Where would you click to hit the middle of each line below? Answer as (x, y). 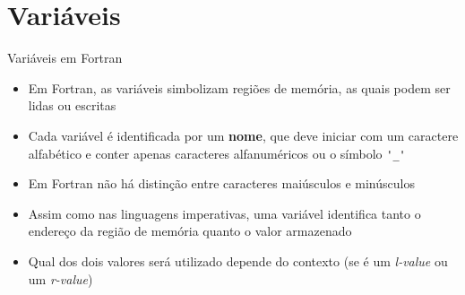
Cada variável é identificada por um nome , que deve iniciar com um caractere (243, 135)
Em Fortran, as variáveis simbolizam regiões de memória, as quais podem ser (239, 87)
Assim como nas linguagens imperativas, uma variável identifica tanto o (224, 213)
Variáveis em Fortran (65, 58)
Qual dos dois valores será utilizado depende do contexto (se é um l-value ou (238, 260)
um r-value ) (60, 278)
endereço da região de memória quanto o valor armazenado (190, 231)
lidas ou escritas (72, 105)
